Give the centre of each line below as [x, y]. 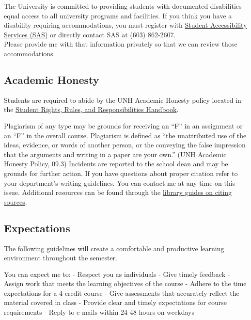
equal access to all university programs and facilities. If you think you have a [118, 15]
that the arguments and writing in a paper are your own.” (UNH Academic [115, 154]
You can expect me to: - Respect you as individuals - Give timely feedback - [117, 274]
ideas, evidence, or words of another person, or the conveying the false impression [125, 145]
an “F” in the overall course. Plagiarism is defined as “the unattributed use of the [125, 135]
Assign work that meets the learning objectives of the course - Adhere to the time [125, 283]
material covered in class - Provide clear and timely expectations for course [115, 302]
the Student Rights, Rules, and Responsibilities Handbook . [91, 109]
